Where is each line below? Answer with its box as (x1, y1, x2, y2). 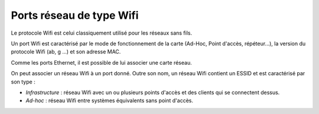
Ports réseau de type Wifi (11, 9, 139, 22)
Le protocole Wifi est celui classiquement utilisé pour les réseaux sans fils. (11, 29, 193, 36)
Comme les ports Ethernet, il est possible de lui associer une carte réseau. (11, 59, 192, 66)
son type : (11, 78, 35, 85)
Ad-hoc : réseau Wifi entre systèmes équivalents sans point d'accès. (25, 97, 193, 104)
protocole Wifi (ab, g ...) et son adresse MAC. (11, 48, 121, 55)
